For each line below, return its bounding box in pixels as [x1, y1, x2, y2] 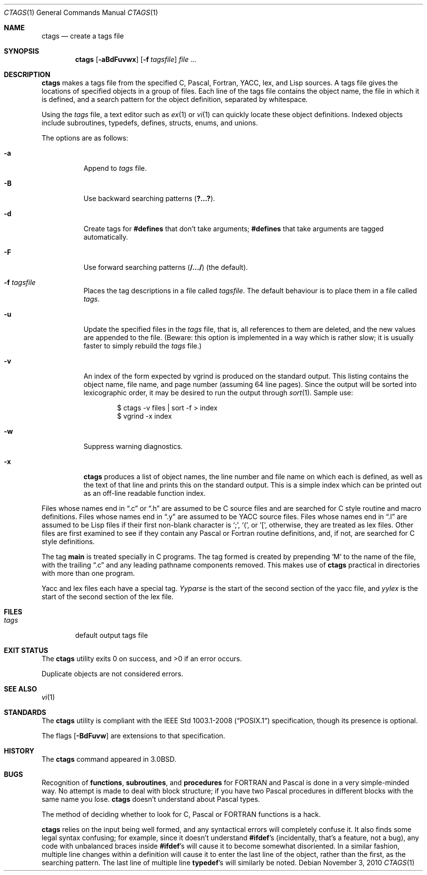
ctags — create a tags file [41, 32, 124, 40]
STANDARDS [4, 708, 46, 716]
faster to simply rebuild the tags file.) [83, 342, 202, 350]
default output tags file [75, 631, 148, 639]
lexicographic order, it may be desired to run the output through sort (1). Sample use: [83, 388, 353, 397]
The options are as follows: [41, 134, 128, 142]
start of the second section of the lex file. [41, 592, 174, 601]
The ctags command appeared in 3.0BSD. [41, 755, 176, 763]
